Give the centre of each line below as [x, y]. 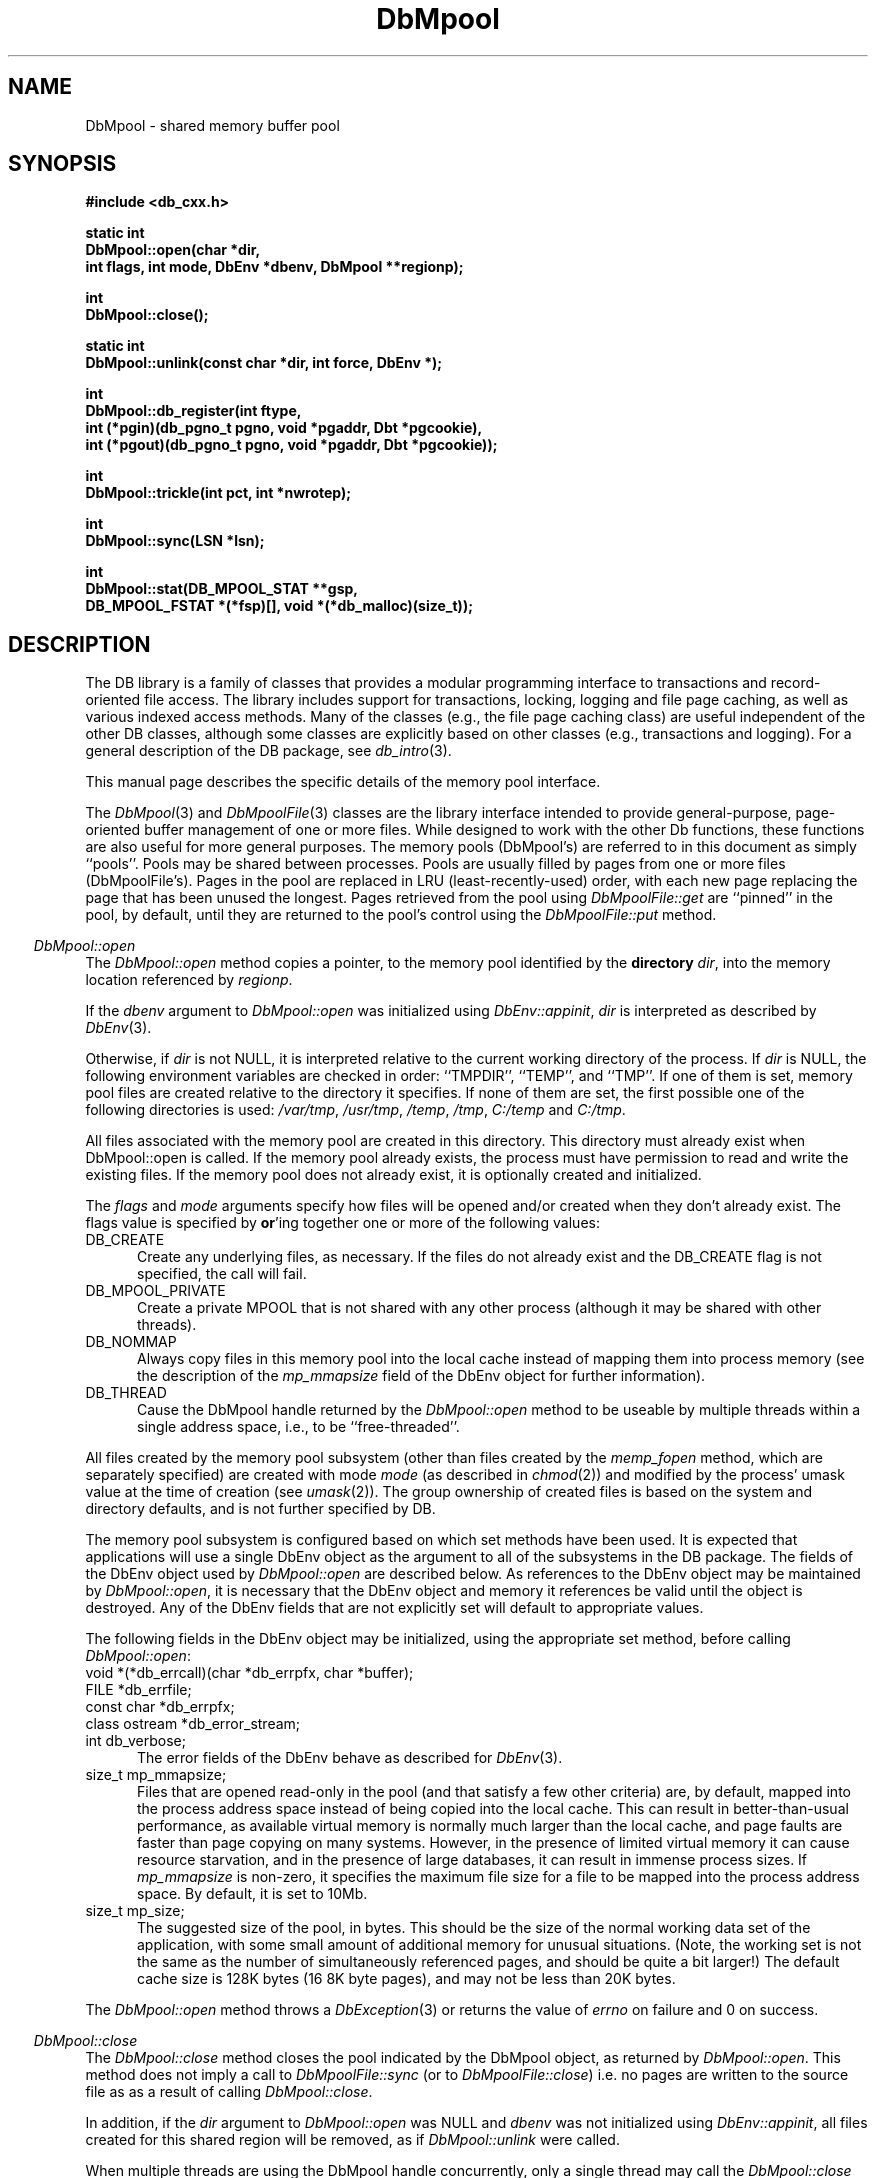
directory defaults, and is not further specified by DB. [260, 1509]
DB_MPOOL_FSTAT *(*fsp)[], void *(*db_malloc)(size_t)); [279, 606]
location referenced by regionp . [189, 980]
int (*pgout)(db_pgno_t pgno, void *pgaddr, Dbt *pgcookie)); [291, 445]
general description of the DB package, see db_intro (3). [268, 751]
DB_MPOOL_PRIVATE [155, 1291]
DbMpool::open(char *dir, [173, 250]
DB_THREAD [126, 1393]
